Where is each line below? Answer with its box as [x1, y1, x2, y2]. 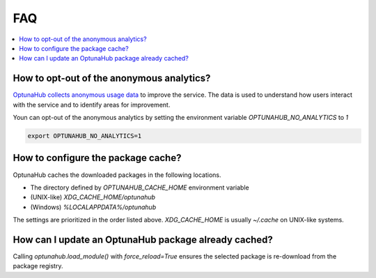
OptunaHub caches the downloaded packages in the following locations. [13, 171, 221, 179]
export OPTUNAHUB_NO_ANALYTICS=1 [27, 132, 142, 139]
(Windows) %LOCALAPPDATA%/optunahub [30, 203, 157, 211]
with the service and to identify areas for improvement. [13, 100, 171, 109]
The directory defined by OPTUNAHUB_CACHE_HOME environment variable [30, 183, 250, 192]
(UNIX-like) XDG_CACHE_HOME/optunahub [30, 193, 156, 201]
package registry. [13, 262, 63, 270]
